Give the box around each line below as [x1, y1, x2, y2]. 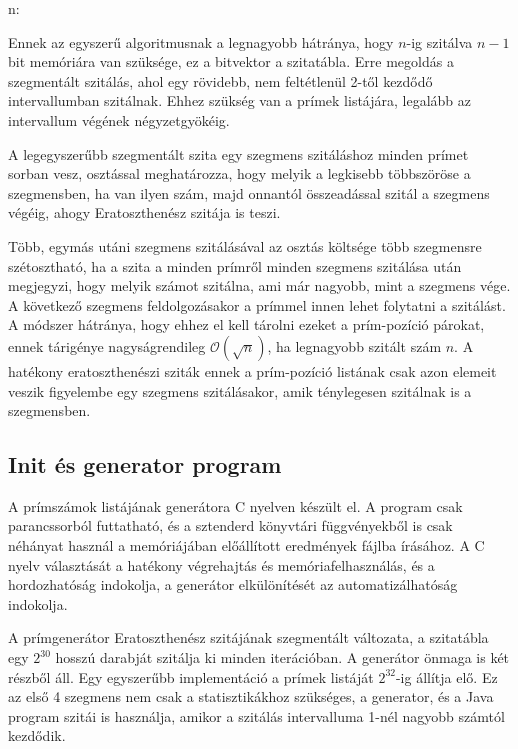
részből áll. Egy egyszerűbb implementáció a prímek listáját [8, 666, 374, 687]
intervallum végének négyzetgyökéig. [8, 109, 230, 130]
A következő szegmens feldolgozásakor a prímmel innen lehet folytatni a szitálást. [8, 294, 506, 315]
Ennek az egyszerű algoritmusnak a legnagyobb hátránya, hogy [8, 31, 394, 52]
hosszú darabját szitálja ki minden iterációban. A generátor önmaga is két [55, 647, 510, 668]
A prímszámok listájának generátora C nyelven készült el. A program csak [8, 495, 463, 516]
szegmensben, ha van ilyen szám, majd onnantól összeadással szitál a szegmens [8, 182, 490, 203]
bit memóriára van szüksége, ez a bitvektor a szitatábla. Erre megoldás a [8, 51, 454, 72]
